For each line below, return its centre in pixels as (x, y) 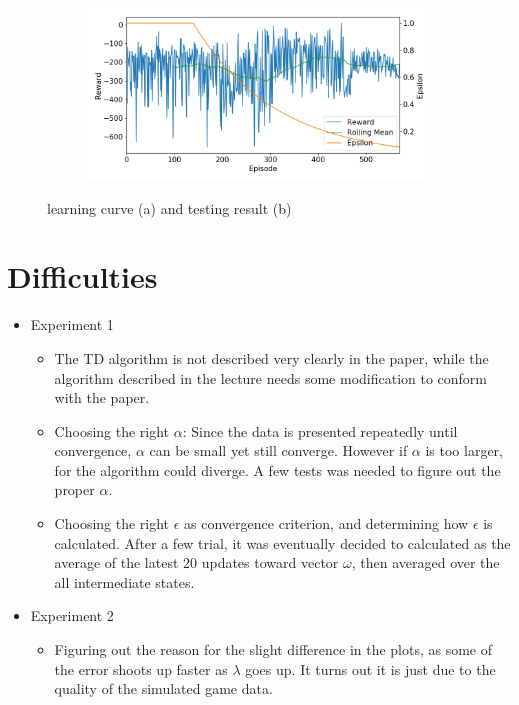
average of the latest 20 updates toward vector (196, 562)
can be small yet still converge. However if (278, 450)
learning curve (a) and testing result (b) (169, 207)
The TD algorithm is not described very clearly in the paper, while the (271, 357)
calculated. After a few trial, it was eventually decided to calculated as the (282, 542)
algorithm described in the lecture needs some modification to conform (271, 377)
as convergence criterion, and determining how (326, 523)
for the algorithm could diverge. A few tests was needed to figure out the (277, 469)
